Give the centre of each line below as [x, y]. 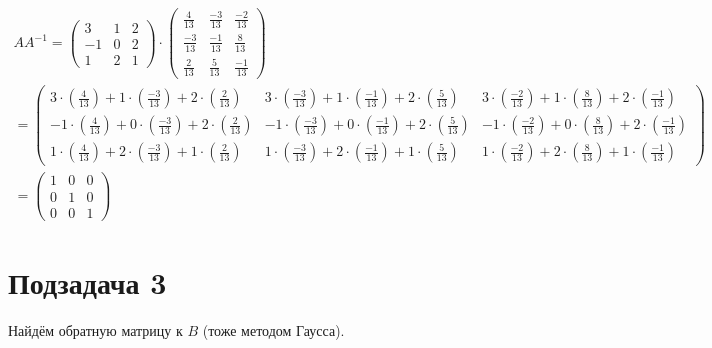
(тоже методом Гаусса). [273, 329]
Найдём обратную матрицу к [95, 329]
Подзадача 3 [87, 281]
